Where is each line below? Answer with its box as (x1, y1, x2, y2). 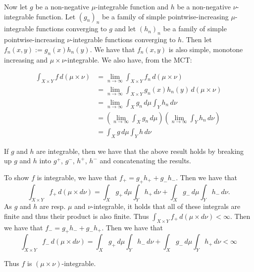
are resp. (40, 201, 66, 211)
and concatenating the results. (100, 155, 192, 166)
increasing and (4, 54, 48, 65)
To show (4, 172, 29, 182)
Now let (4, 1, 28, 11)
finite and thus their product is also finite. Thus (4, 210, 149, 221)
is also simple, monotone (168, 44, 243, 54)
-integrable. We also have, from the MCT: (65, 54, 192, 65)
